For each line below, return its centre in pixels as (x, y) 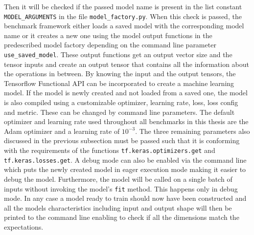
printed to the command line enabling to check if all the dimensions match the (122, 217)
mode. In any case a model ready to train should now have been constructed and (125, 198)
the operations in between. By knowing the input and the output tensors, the (120, 74)
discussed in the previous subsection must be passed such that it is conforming (122, 140)
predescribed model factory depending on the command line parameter (110, 45)
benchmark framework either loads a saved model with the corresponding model (124, 26)
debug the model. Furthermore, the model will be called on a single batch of (118, 179)
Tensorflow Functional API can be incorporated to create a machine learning (119, 83)
